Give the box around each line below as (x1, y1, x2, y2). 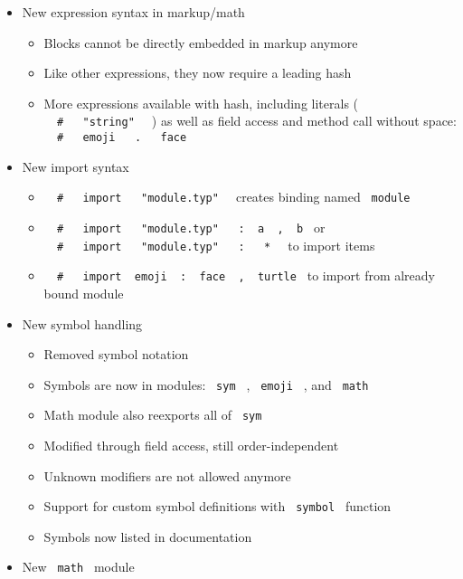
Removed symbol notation (43, 345, 189, 364)
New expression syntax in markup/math (22, 3, 245, 21)
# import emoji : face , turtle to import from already (56, 266, 435, 285)
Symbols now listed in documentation (43, 527, 252, 546)
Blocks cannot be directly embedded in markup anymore (43, 33, 358, 52)
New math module (22, 557, 135, 576)
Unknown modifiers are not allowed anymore (43, 466, 291, 485)
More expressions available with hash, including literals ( (43, 93, 359, 112)
